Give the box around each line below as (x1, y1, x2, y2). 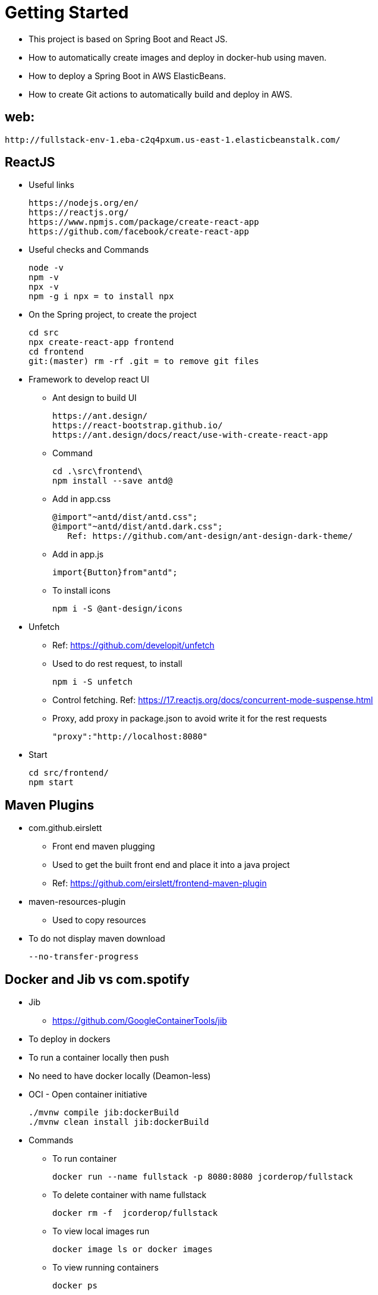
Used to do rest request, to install (52, 659, 182, 669)
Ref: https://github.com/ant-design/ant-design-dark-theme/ (67, 531, 353, 541)
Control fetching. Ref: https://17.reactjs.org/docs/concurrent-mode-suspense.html (52, 695, 373, 705)
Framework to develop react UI (29, 374, 150, 385)
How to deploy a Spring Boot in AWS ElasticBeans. (29, 70, 226, 81)
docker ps (52, 1281, 97, 1291)
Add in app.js (52, 549, 104, 560)
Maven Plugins (5, 797, 94, 813)
